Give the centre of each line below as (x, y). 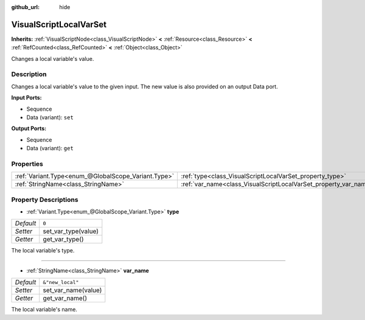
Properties (27, 164)
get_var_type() (64, 239)
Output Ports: (29, 128)
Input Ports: (26, 98)
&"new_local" (61, 282)
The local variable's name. (44, 310)
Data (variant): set (50, 117)
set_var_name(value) (72, 290)
